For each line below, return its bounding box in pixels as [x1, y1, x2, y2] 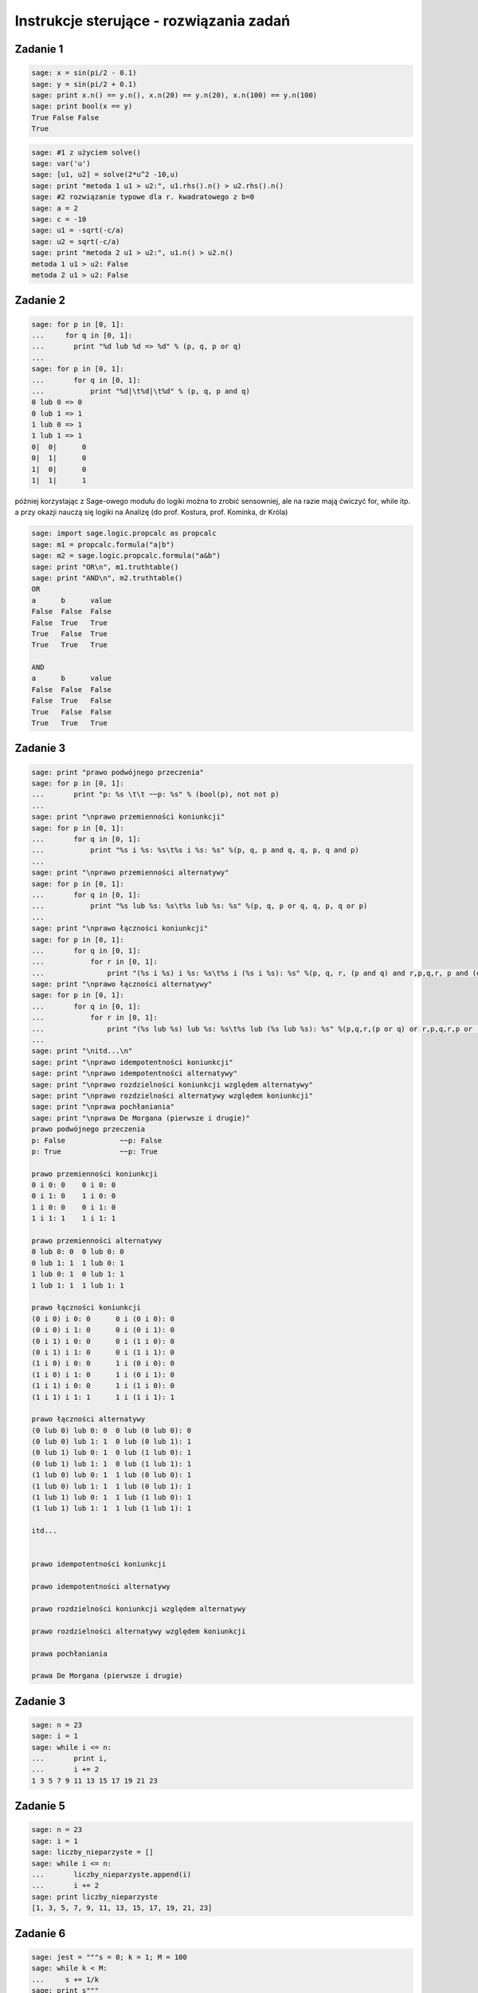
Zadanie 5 [14, 1799, 65, 1813]
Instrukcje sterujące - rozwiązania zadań [14, 12, 291, 29]
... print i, [31, 1754, 108, 1763]
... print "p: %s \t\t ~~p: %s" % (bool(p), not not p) [31, 790, 280, 799]
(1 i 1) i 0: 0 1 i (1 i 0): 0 [31, 1382, 175, 1390]
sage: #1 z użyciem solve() [31, 147, 141, 157]
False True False [31, 696, 112, 706]
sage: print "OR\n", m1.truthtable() [31, 562, 179, 572]
